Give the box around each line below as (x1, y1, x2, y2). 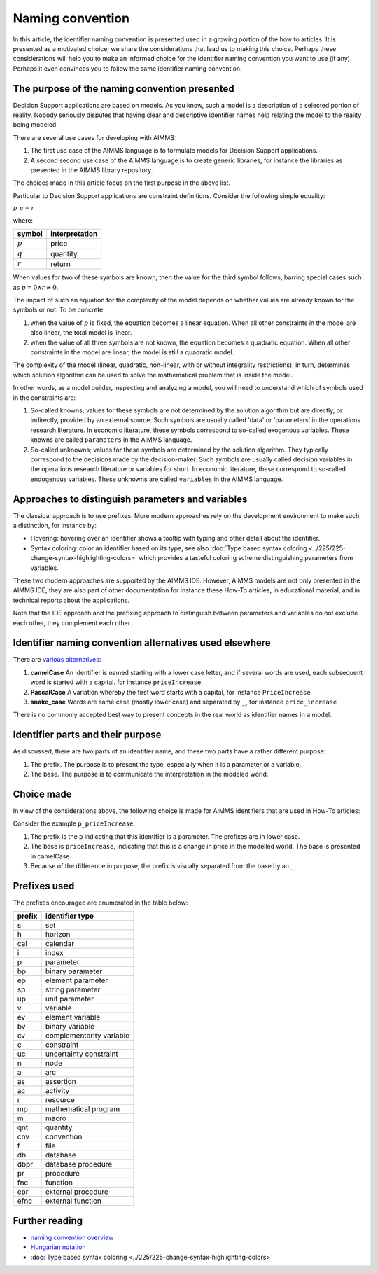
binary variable (45, 1022, 94, 1031)
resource (45, 1095, 75, 1105)
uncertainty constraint (45, 1049, 118, 1059)
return (50, 259, 71, 269)
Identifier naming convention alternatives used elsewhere (13, 637, 271, 649)
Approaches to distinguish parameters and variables (13, 493, 248, 505)
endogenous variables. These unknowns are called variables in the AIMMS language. (30, 475, 283, 483)
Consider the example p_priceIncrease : (13, 819, 136, 828)
